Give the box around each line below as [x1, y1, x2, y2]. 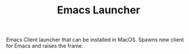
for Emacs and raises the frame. [6, 42, 84, 49]
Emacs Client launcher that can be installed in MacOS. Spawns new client [6, 36, 184, 44]
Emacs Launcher [56, 3, 141, 17]
